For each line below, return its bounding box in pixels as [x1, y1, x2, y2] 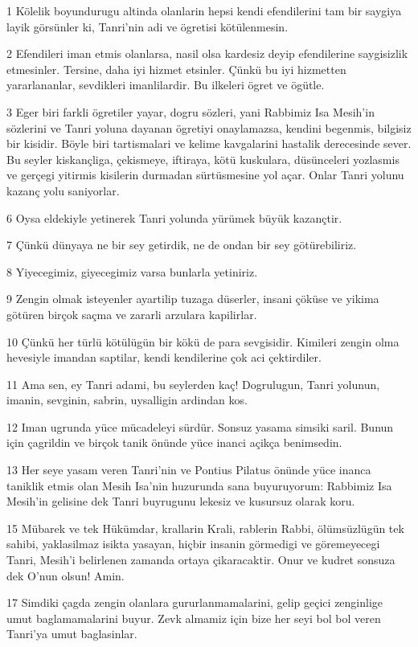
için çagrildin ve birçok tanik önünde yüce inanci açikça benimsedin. [6, 434, 342, 451]
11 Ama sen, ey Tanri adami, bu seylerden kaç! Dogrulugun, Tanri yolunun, [6, 375, 380, 392]
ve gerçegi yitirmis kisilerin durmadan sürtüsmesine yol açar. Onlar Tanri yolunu [6, 166, 404, 183]
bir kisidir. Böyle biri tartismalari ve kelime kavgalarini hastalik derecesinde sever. [6, 135, 412, 152]
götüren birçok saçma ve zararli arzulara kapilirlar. [6, 305, 257, 322]
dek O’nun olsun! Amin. [6, 567, 125, 584]
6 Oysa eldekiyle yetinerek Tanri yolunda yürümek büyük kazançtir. [6, 209, 342, 226]
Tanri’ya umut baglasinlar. [6, 625, 137, 642]
